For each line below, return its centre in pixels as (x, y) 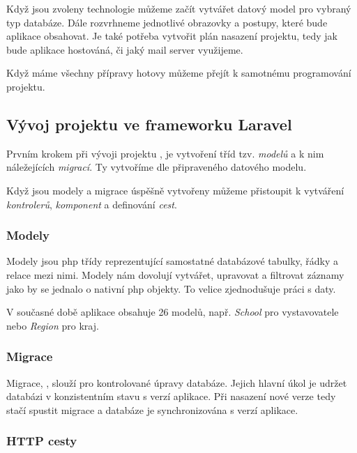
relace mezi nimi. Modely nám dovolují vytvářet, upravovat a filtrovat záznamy (175, 274)
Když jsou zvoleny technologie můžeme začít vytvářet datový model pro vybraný (179, 8)
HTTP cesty (42, 441)
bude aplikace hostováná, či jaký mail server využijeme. (125, 49)
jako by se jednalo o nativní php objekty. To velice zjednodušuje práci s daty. (171, 288)
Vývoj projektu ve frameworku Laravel (149, 124)
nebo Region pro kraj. (53, 325)
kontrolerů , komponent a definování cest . (92, 204)
